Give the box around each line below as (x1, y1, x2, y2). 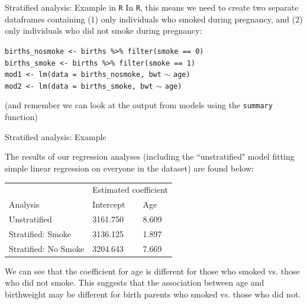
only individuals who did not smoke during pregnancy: (5, 24, 202, 37)
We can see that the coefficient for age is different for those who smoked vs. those (5, 264, 300, 277)
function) (5, 111, 38, 123)
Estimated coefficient (92, 183, 169, 196)
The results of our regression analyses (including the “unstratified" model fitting (5, 150, 295, 163)
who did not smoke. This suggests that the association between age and (5, 276, 264, 289)
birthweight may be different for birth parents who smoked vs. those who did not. (5, 287, 301, 300)
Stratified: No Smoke (9, 242, 85, 254)
